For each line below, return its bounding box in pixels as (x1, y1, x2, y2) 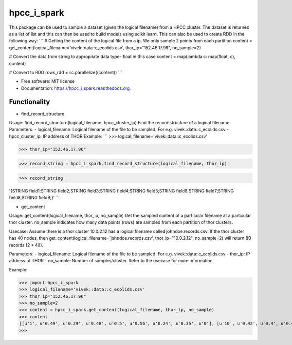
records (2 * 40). (9, 242, 44, 248)
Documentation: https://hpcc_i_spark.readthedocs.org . (21, 85, 131, 91)
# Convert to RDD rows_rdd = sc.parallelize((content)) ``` (9, 69, 123, 75)
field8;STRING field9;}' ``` (9, 195, 60, 201)
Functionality (9, 98, 50, 106)
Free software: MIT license (21, 78, 75, 84)
